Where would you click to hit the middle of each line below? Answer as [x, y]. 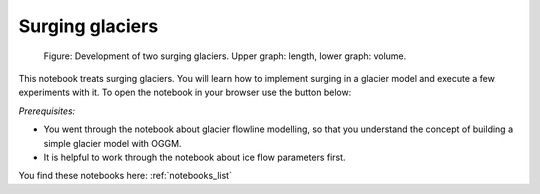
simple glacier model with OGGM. [112, 143]
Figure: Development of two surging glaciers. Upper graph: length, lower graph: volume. [225, 56]
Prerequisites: [47, 111]
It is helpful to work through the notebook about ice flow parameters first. [194, 157]
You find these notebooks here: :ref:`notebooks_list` [125, 176]
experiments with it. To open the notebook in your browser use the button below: [185, 92]
